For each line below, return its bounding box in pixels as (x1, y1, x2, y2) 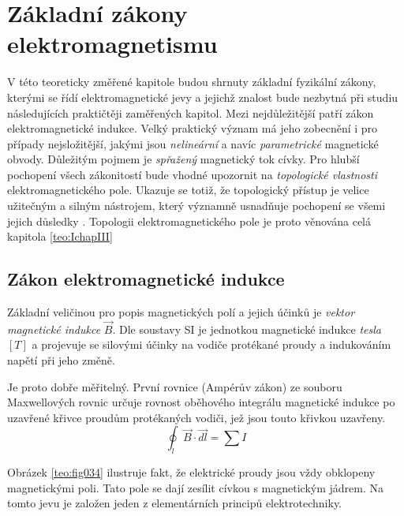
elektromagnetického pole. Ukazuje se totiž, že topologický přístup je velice (7, 181, 369, 198)
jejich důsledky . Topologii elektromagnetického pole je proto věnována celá (7, 212, 371, 229)
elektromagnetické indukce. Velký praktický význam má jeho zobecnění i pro (7, 120, 378, 136)
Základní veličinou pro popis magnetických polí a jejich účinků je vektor (7, 304, 355, 320)
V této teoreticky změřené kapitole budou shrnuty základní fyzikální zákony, (7, 73, 376, 90)
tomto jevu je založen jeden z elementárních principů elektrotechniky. (7, 495, 342, 511)
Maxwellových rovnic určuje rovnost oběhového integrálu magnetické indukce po (7, 394, 395, 410)
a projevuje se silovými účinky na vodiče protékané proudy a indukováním (32, 336, 391, 353)
